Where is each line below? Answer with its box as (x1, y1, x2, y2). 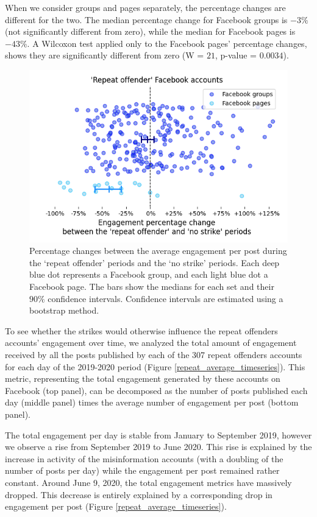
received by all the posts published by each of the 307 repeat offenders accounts (5, 348, 302, 360)
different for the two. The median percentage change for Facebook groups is (5, 13, 288, 26)
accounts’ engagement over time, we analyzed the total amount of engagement (5, 336, 297, 349)
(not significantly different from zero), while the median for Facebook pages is (5, 25, 296, 38)
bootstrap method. (29, 304, 99, 317)
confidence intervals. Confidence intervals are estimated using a (48, 292, 283, 304)
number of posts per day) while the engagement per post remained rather (5, 464, 280, 477)
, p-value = (215, 49, 257, 62)
